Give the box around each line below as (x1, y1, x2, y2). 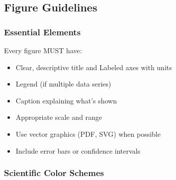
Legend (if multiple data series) (15, 79, 111, 89)
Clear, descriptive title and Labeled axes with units (15, 62, 172, 72)
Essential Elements (4, 25, 81, 38)
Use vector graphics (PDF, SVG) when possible (15, 128, 161, 139)
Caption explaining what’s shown (15, 95, 117, 105)
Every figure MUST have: (4, 45, 82, 55)
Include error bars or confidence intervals (15, 145, 141, 156)
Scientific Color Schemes (4, 167, 104, 179)
